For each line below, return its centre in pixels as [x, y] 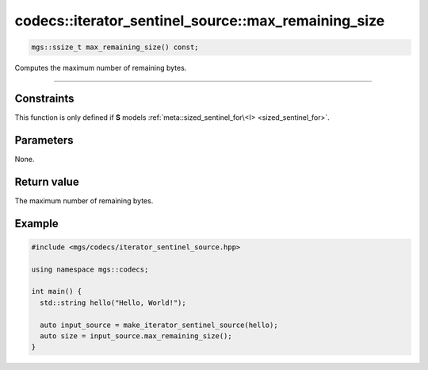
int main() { [57, 291]
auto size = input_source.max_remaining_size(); [136, 336]
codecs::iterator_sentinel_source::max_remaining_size [200, 21]
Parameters [44, 140]
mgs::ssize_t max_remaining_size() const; [115, 47]
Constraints [44, 98]
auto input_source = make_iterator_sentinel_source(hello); [159, 325]
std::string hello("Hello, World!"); [113, 303]
